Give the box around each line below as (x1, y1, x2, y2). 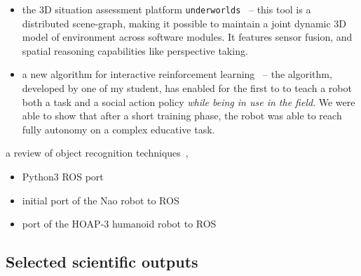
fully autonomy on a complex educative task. (22, 121, 215, 136)
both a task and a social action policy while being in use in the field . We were (22, 94, 355, 109)
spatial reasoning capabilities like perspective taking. (22, 43, 248, 58)
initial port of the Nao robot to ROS (22, 192, 179, 207)
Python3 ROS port (22, 169, 104, 183)
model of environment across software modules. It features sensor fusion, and (22, 29, 353, 44)
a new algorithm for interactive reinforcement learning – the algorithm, (22, 67, 332, 81)
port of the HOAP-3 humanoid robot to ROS (22, 216, 217, 231)
